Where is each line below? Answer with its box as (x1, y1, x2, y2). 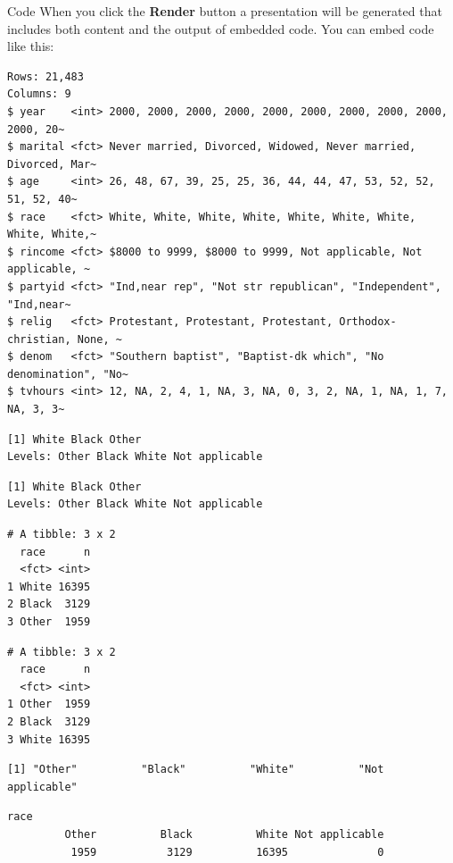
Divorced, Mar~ (7, 157, 97, 171)
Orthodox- (339, 315, 397, 329)
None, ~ (77, 332, 122, 346)
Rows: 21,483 (7, 70, 84, 83)
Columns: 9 (7, 88, 71, 101)
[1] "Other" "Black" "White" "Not (7, 763, 384, 776)
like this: (7, 37, 54, 55)
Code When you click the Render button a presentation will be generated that (7, 2, 442, 20)
